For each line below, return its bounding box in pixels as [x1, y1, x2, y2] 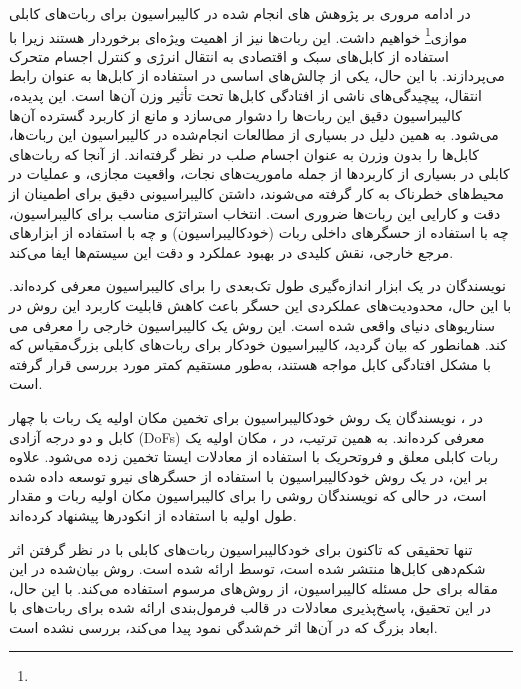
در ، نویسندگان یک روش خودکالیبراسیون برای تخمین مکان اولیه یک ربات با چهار [9, 406, 483, 427]
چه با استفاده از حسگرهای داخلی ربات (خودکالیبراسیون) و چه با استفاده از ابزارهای [9, 222, 509, 243]
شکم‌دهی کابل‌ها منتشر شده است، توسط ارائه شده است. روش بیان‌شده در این [9, 558, 486, 579]
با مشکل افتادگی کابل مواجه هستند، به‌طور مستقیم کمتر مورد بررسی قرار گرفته [9, 353, 491, 374]
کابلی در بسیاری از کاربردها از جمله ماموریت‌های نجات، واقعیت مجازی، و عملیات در [9, 163, 510, 184]
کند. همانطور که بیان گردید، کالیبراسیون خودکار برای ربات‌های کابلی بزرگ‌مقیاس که [9, 334, 507, 355]
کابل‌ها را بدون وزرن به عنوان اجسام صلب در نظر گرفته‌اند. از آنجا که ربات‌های [9, 143, 480, 164]
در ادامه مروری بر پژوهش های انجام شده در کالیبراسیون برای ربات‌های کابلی [9, 3, 471, 23]
